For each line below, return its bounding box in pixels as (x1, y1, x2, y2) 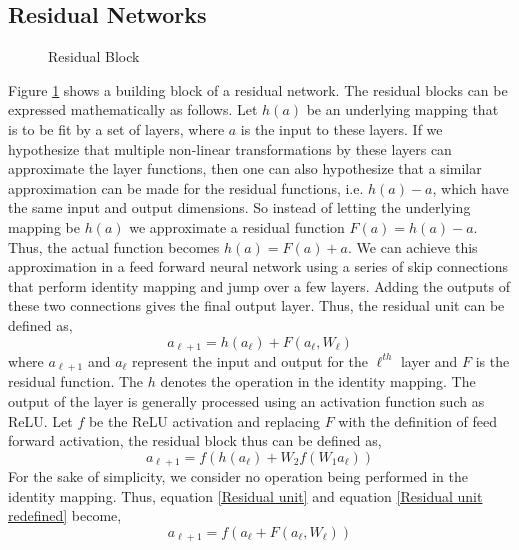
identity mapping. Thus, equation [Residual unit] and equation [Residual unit (8, 485, 483, 506)
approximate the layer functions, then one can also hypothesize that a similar (8, 158, 482, 179)
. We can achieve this (348, 236, 478, 257)
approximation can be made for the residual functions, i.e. (8, 177, 364, 198)
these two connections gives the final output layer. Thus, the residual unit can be (8, 295, 505, 316)
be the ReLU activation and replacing (88, 410, 320, 431)
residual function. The (8, 371, 144, 392)
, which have (432, 177, 509, 198)
